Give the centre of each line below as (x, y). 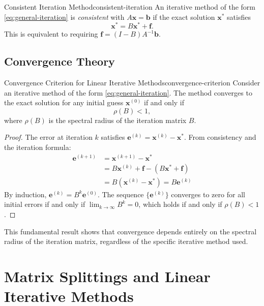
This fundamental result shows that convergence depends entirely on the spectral (130, 231)
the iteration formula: (38, 147)
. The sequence (121, 194)
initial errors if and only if (45, 204)
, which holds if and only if (180, 204)
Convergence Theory (60, 61)
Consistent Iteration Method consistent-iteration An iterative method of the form (130, 7)
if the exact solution (184, 17)
